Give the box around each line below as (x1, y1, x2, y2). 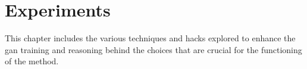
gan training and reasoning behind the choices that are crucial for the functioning (5, 43, 302, 55)
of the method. (5, 55, 59, 67)
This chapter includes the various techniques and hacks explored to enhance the (5, 32, 296, 44)
